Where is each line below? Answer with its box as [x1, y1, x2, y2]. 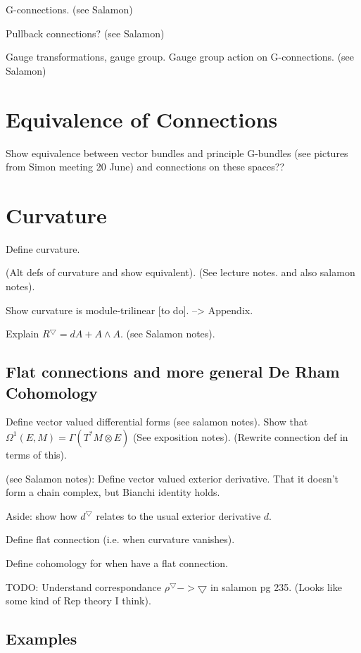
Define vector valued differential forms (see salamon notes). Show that [6, 414, 308, 429]
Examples [6, 628, 77, 649]
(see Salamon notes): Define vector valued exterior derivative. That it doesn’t [6, 471, 339, 485]
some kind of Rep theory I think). [6, 593, 151, 608]
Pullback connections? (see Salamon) [6, 25, 165, 40]
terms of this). [6, 447, 67, 461]
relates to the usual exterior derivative [96, 508, 261, 523]
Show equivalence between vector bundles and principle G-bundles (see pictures [6, 145, 348, 160]
